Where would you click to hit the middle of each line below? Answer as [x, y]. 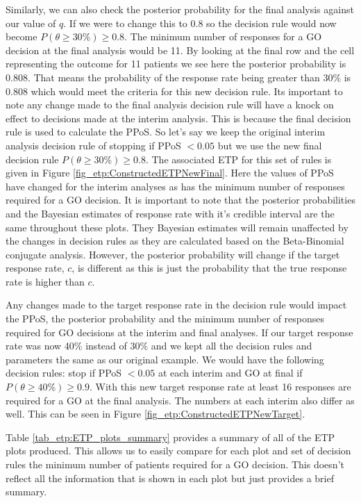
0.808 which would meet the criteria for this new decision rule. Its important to [174, 91]
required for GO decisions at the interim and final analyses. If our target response [179, 332]
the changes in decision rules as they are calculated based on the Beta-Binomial [175, 241]
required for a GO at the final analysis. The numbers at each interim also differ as [180, 400]
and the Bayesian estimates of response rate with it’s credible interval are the [170, 213]
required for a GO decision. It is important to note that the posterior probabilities [180, 200]
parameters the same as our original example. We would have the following [165, 359]
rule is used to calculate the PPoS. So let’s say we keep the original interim [166, 132]
